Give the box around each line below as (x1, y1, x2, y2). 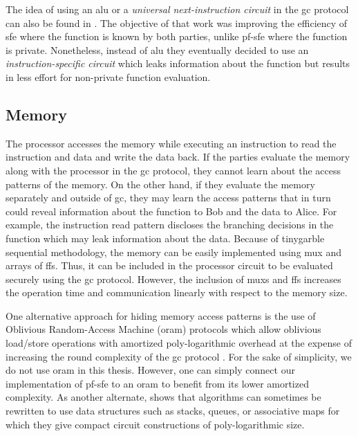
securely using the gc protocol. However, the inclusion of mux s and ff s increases (6, 271, 341, 286)
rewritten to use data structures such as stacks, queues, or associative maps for (6, 403, 340, 418)
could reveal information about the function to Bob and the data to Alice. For (6, 203, 337, 218)
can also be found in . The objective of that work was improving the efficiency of (6, 15, 348, 30)
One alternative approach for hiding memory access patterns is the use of (6, 308, 316, 323)
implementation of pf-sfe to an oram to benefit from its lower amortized (6, 376, 309, 390)
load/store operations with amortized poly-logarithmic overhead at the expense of (6, 336, 352, 350)
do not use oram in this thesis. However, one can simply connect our (6, 363, 295, 377)
